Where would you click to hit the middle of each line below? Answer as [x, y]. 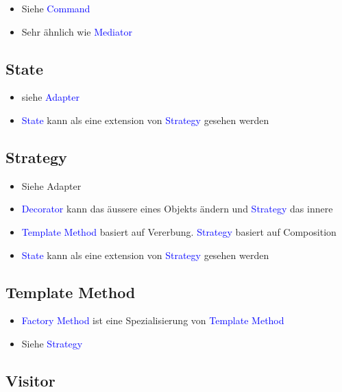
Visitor [30, 380]
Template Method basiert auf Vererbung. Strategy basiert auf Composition [179, 231]
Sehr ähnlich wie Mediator [77, 31]
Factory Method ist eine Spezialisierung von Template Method [153, 320]
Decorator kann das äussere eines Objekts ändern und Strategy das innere [177, 209]
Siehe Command [56, 8]
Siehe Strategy [52, 343]
